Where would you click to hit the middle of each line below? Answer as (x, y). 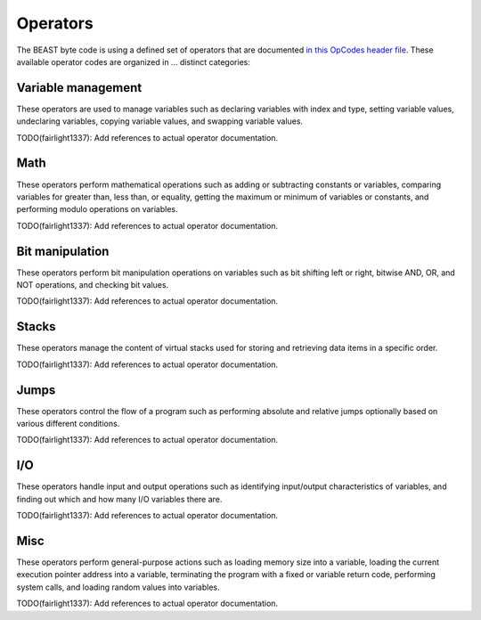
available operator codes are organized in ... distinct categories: (134, 61)
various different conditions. (68, 423)
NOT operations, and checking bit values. (93, 285)
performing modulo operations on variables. (97, 209)
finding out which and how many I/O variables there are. (119, 499)
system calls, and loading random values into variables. (118, 587)
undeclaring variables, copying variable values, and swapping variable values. (159, 121)
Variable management (79, 88)
